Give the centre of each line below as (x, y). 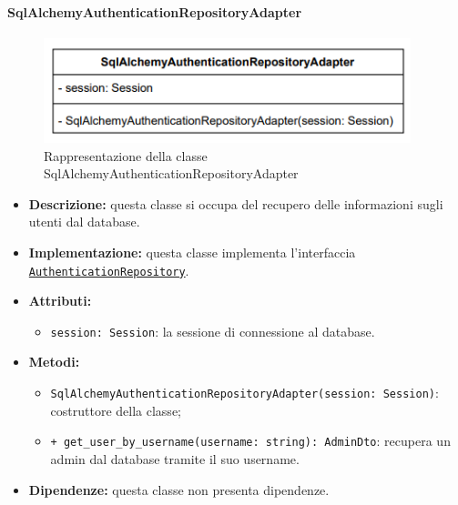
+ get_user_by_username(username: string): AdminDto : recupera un (250, 441)
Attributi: (60, 301)
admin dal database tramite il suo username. (175, 458)
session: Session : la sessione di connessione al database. (213, 331)
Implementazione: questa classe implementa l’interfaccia (192, 252)
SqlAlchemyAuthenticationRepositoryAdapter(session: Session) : (244, 393)
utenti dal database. (84, 222)
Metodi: (54, 362)
